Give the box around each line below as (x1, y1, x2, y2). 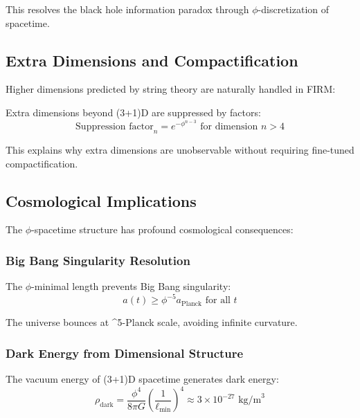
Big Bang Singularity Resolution (6, 251, 190, 269)
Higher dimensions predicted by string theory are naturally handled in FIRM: (6, 82, 336, 96)
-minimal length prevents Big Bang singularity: (31, 279, 231, 293)
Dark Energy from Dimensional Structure (6, 344, 244, 361)
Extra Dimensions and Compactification (6, 49, 298, 71)
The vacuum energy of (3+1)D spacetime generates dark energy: (6, 372, 279, 386)
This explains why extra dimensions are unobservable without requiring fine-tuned (6, 143, 354, 157)
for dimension (200, 122, 258, 132)
